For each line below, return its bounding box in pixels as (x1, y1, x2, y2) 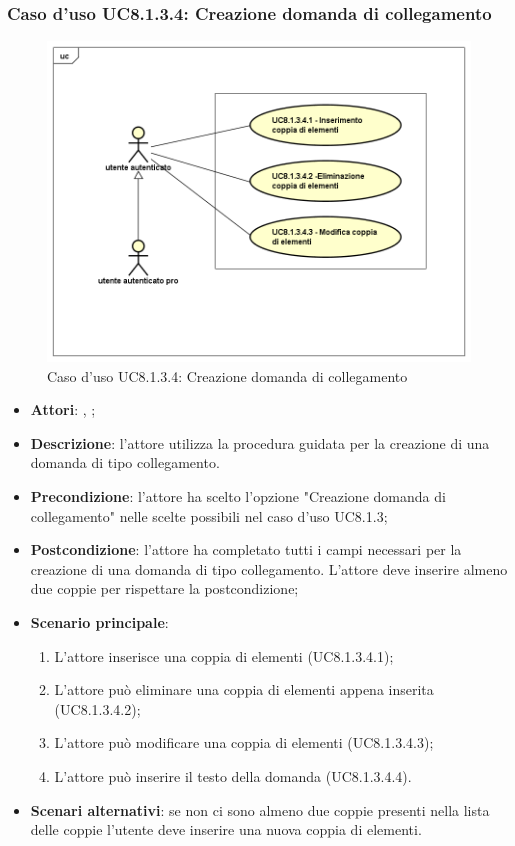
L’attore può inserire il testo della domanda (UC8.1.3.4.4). (54, 766, 412, 787)
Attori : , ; (30, 399, 96, 420)
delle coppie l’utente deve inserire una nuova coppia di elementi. (30, 819, 422, 840)
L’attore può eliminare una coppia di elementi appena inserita (54, 679, 434, 700)
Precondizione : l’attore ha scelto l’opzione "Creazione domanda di (30, 486, 446, 507)
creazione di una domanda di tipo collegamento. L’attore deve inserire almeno (30, 558, 508, 579)
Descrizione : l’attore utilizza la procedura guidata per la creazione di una (30, 432, 490, 453)
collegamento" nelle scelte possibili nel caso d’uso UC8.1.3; (30, 505, 388, 526)
